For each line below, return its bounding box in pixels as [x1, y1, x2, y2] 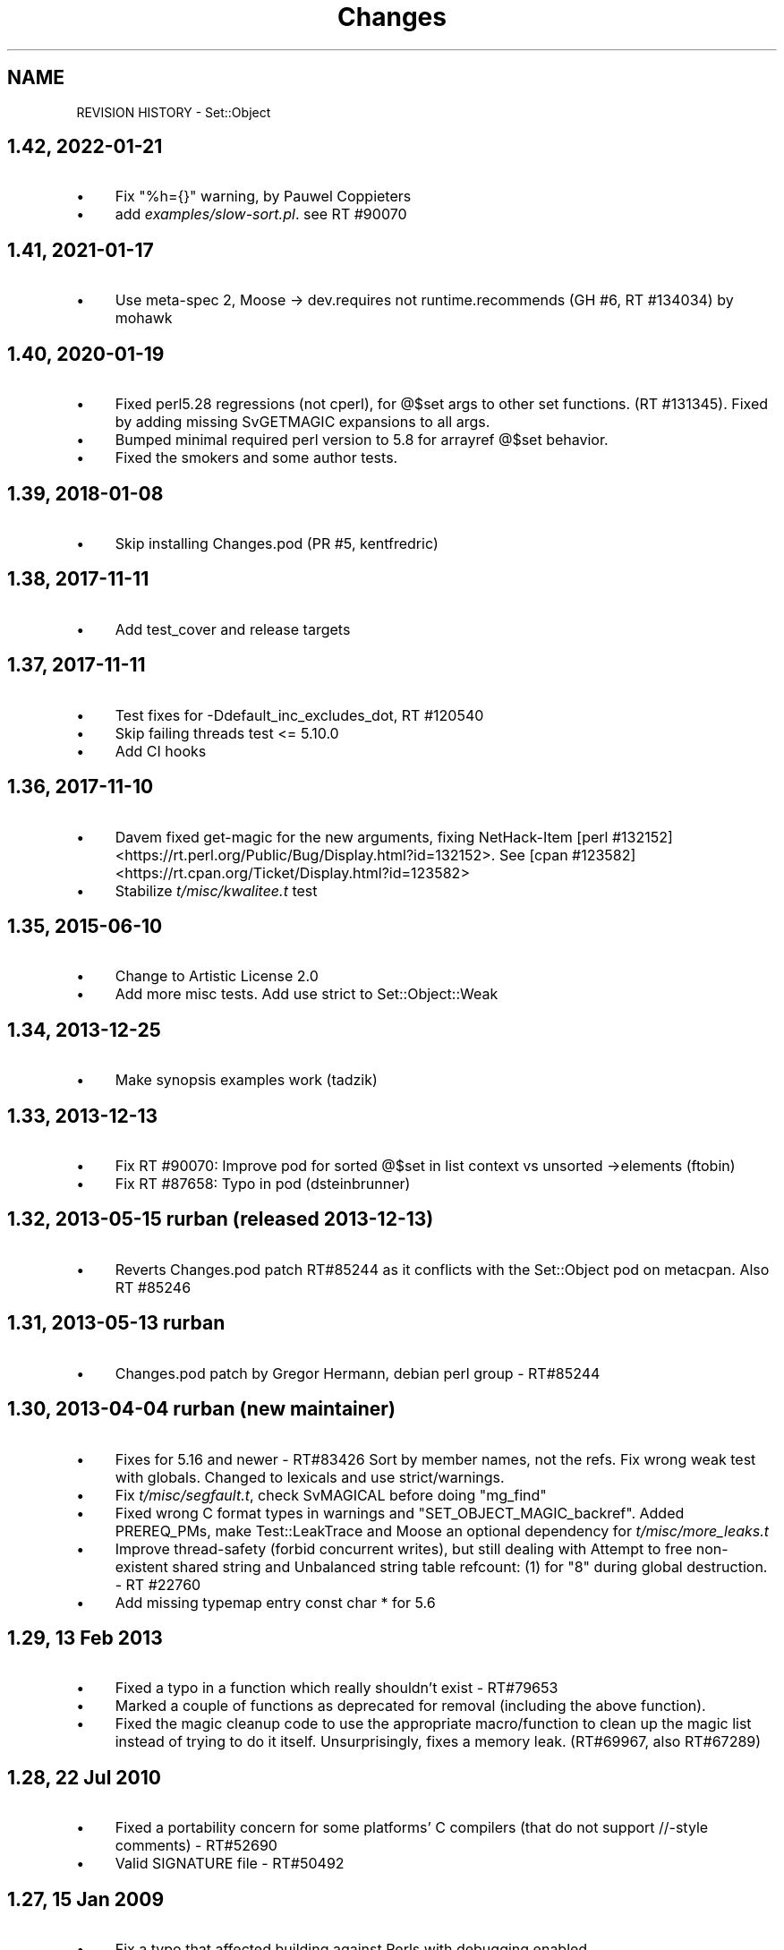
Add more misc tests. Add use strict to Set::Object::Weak [115, 985, 499, 1004]
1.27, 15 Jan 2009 [7, 1887, 165, 1911]
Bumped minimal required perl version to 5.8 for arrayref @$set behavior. [115, 431, 609, 449]
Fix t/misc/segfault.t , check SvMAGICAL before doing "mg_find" [115, 1485, 547, 1504]
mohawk [115, 309, 173, 328]
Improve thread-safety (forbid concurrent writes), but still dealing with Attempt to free [115, 1539, 693, 1558]
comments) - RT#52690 [115, 1836, 277, 1855]
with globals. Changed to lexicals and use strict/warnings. [115, 1467, 505, 1486]
